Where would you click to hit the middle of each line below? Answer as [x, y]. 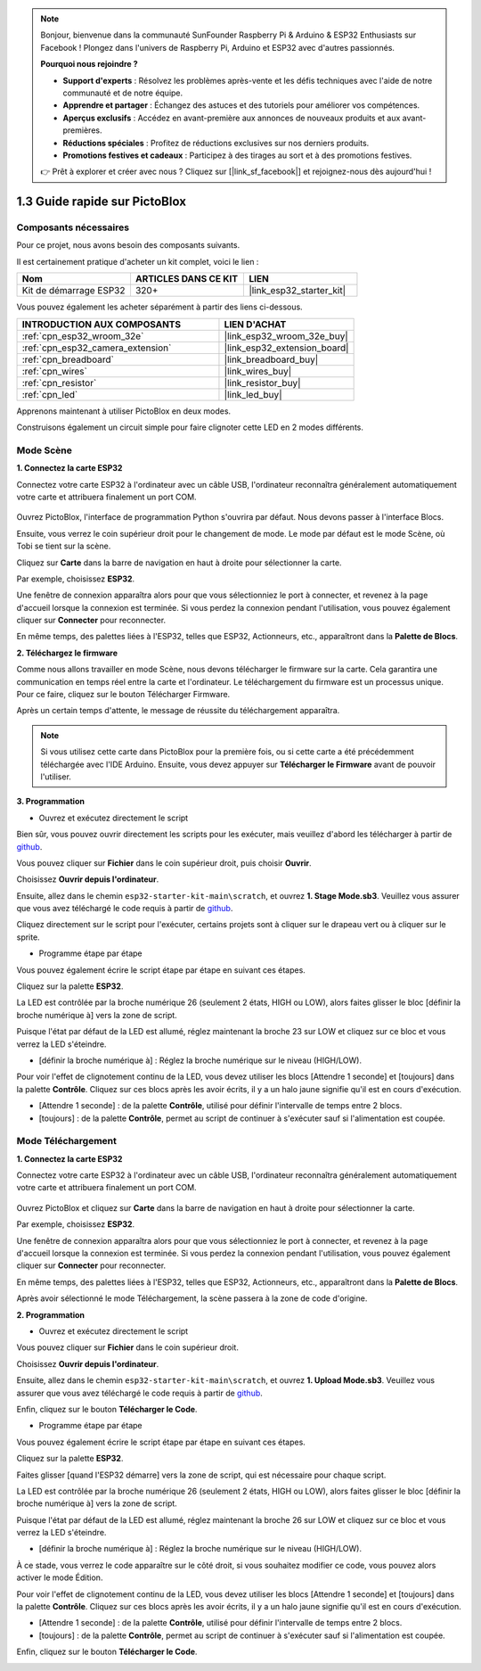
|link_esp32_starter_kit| [298, 291]
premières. [82, 130]
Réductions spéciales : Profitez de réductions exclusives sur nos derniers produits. [216, 143]
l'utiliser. [56, 777]
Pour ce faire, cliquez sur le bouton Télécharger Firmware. [123, 695]
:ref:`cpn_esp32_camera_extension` [97, 348]
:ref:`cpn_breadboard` [68, 359]
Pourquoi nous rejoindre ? [89, 64]
